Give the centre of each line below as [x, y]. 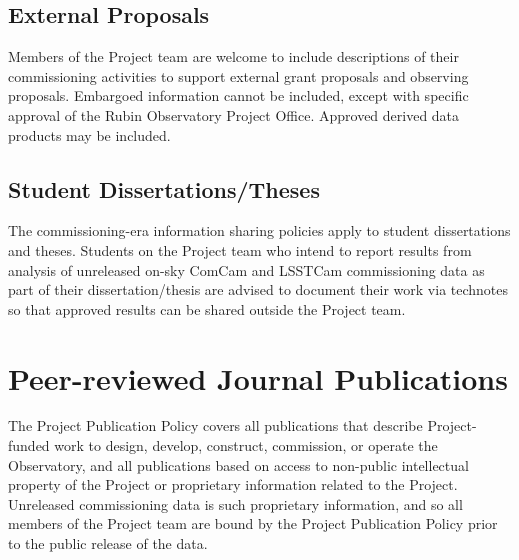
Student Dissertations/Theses [164, 188]
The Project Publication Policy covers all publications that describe [215, 425]
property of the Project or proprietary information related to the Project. [233, 484]
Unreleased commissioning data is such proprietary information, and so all [235, 503]
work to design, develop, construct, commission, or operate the [246, 445]
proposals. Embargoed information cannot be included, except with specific [238, 95]
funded [29, 445]
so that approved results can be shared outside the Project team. [207, 308]
